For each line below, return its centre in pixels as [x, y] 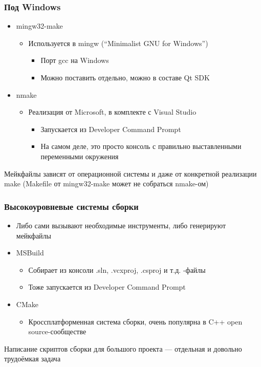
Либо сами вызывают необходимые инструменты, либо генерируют [121, 225]
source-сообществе [57, 331]
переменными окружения [80, 156]
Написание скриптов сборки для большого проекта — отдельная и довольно [123, 348]
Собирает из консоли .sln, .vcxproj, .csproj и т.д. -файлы [117, 269]
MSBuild [30, 253]
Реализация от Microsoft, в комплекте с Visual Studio [112, 112]
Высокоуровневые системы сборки [71, 206]
